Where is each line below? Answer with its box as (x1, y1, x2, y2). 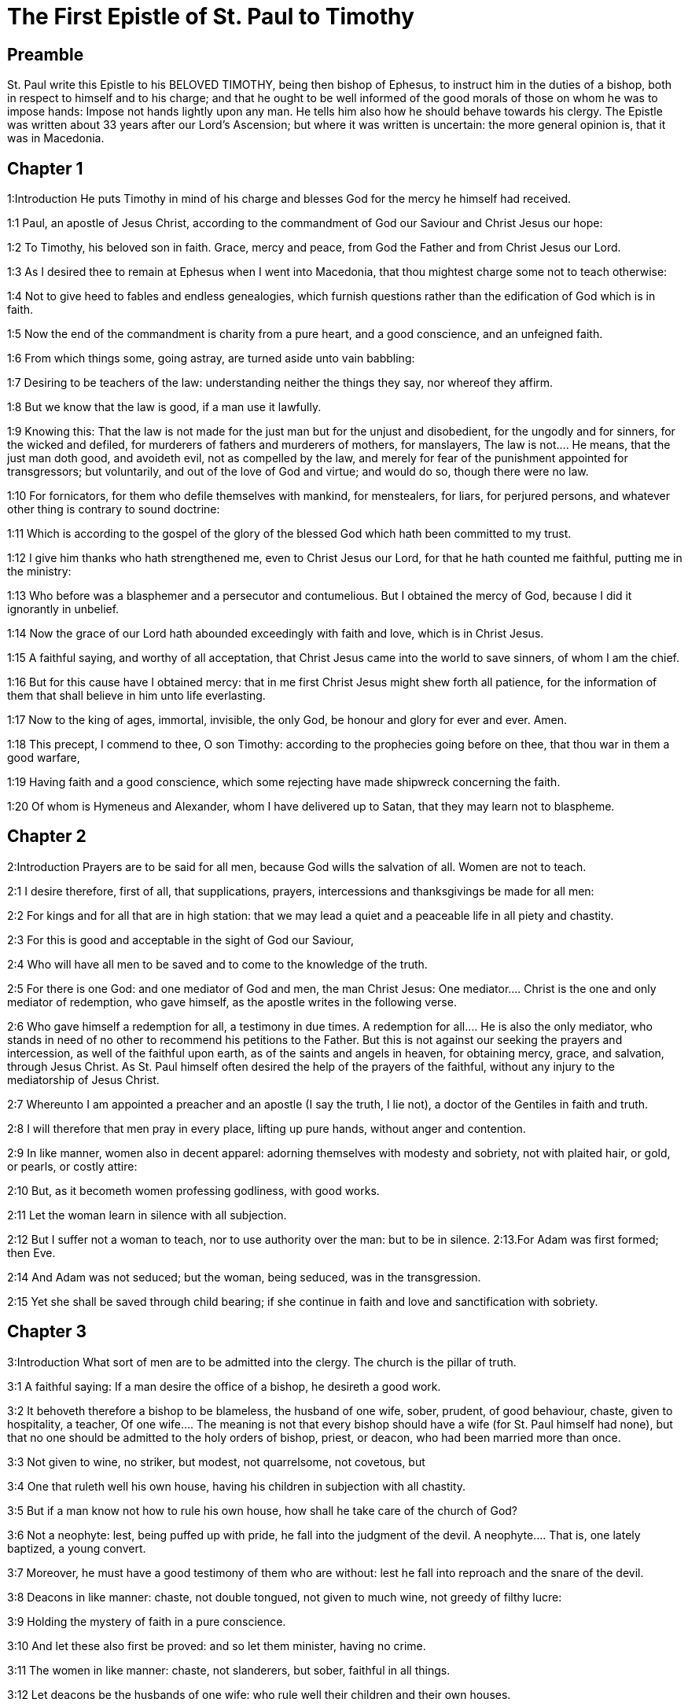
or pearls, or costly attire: (7, 1159, 138, 1173)
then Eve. (7, 1245, 56, 1259)
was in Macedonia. (7, 131, 105, 145)
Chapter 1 (7, 158, 83, 178)
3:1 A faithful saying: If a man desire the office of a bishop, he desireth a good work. (7, 1379, 441, 1393)
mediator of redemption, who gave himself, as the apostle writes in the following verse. (7, 995, 457, 1009)
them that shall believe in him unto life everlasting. (7, 689, 266, 703)
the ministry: (7, 564, 72, 579)
